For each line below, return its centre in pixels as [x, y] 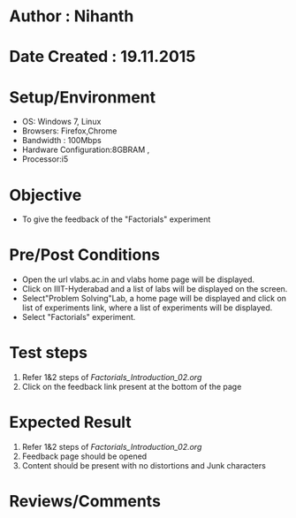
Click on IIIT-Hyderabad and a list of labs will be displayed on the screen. [155, 289]
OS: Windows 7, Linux [61, 122]
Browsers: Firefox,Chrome [69, 131]
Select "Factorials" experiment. [79, 317]
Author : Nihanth [72, 16]
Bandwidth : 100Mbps [61, 141]
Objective [46, 195]
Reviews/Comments [85, 502]
